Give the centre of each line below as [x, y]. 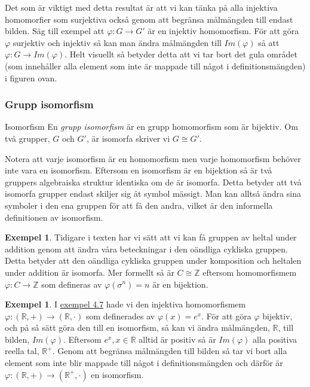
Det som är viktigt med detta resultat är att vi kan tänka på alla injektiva [141, 7]
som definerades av [120, 316]
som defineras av [72, 284]
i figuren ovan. [31, 77]
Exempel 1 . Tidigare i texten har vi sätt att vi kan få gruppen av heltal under [151, 237]
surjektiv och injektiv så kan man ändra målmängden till [117, 42]
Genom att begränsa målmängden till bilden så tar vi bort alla [172, 351]
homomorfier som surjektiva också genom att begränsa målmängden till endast [149, 19]
